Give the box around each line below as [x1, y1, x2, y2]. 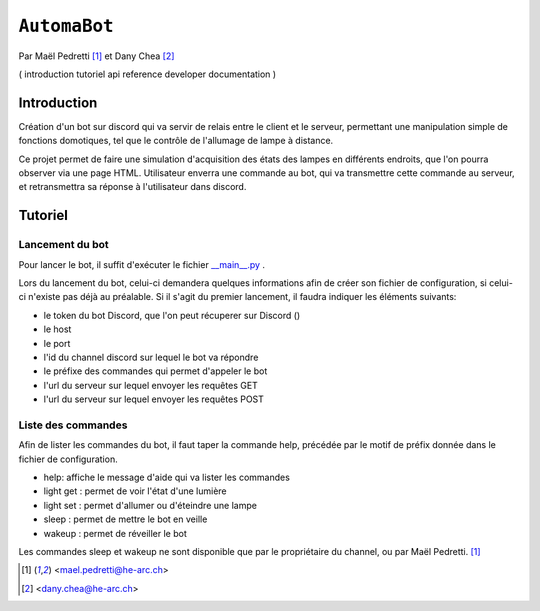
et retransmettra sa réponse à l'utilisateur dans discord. [18, 181, 247, 193]
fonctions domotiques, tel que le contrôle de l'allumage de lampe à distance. [18, 135, 334, 147]
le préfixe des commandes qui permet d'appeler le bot [43, 365, 268, 377]
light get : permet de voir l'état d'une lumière [43, 485, 227, 497]
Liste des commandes [18, 418, 128, 432]
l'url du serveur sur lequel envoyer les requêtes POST [43, 393, 265, 405]
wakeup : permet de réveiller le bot [43, 527, 187, 539]
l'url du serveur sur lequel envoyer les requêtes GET [43, 379, 259, 391]
